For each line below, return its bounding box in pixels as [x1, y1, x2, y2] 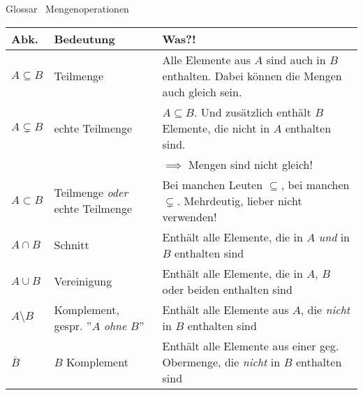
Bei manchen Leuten [162, 176, 263, 193]
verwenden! [162, 208, 217, 225]
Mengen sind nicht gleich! [188, 156, 313, 172]
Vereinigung [54, 273, 112, 290]
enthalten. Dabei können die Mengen [162, 67, 342, 84]
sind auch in [266, 51, 326, 68]
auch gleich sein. [162, 83, 242, 100]
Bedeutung [54, 30, 115, 47]
